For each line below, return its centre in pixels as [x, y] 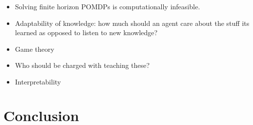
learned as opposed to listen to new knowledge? [86, 32]
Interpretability [38, 81]
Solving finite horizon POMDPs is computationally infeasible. [107, 6]
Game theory [35, 49]
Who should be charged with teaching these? [82, 65]
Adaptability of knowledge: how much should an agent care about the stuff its [132, 23]
